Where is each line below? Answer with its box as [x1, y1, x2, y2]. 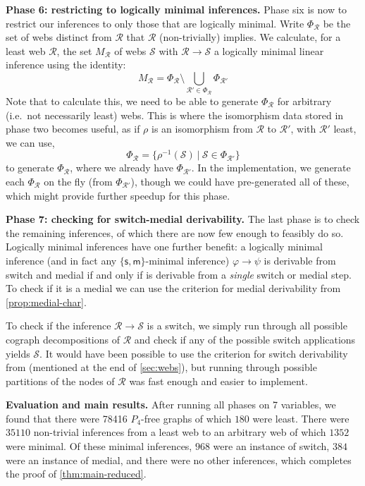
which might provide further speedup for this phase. [6, 188, 230, 202]
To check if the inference [6, 318, 111, 333]
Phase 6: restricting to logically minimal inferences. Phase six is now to [6, 2, 347, 16]
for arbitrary [277, 93, 332, 108]
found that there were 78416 [6, 411, 128, 425]
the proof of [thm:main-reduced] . [6, 466, 147, 481]
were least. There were [252, 411, 349, 425]
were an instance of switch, [213, 439, 330, 454]
